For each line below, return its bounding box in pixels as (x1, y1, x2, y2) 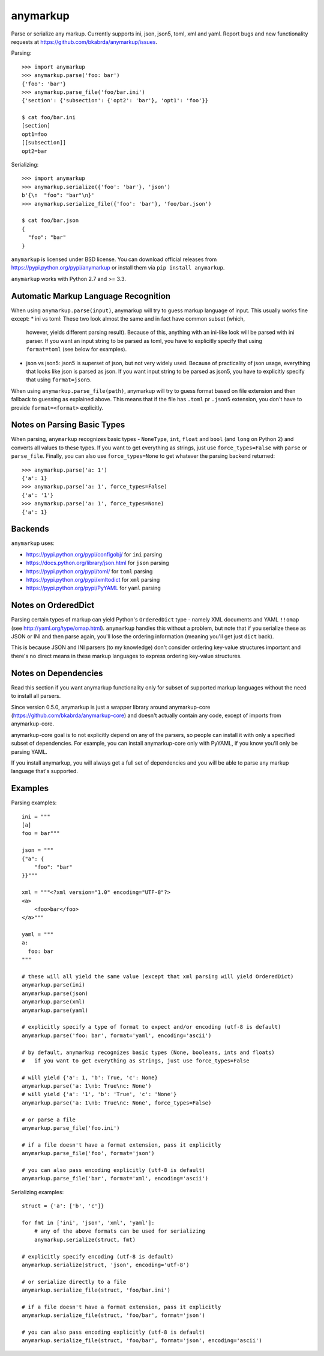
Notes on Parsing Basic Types (11, 420, 125, 430)
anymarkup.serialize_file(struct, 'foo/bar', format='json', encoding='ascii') (22, 1337, 262, 1344)
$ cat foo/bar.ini (22, 114, 76, 121)
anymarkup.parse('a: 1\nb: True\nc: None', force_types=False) (22, 1099, 212, 1106)
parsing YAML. (11, 748, 48, 755)
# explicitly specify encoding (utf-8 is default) (22, 1253, 174, 1260)
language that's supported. (11, 768, 78, 775)
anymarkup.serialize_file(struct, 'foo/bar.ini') (22, 1287, 171, 1293)
